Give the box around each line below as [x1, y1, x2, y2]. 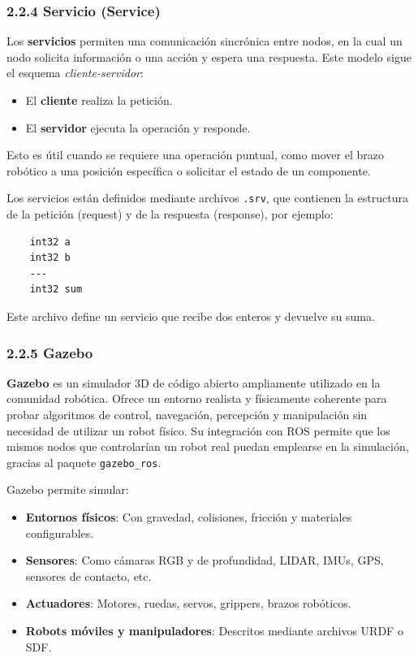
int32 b [29, 252, 71, 264]
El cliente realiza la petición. [25, 92, 173, 108]
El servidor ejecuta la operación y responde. [25, 119, 251, 136]
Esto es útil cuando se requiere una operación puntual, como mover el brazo [6, 146, 384, 163]
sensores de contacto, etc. [25, 567, 152, 584]
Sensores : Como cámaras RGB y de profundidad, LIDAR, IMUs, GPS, [25, 552, 384, 569]
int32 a [29, 236, 71, 248]
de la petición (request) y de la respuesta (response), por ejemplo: [6, 206, 334, 223]
